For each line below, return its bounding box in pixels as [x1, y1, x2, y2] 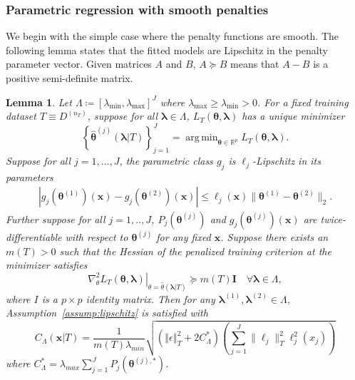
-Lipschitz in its [252, 153, 321, 168]
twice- [320, 211, 346, 226]
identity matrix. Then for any [86, 291, 215, 306]
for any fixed [156, 229, 211, 244]
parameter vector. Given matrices [6, 56, 152, 71]
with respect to [65, 229, 128, 244]
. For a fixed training [257, 94, 349, 109]
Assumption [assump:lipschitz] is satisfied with [6, 305, 208, 320]
